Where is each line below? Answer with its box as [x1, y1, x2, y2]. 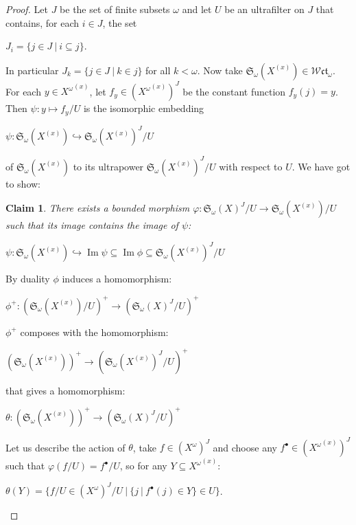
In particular [5, 63, 59, 77]
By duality [5, 271, 50, 286]
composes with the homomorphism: [20, 324, 169, 339]
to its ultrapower [73, 159, 144, 173]
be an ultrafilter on [224, 2, 305, 16]
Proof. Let [5, 2, 48, 16]
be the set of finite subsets [60, 2, 170, 16]
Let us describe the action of [5, 440, 126, 454]
